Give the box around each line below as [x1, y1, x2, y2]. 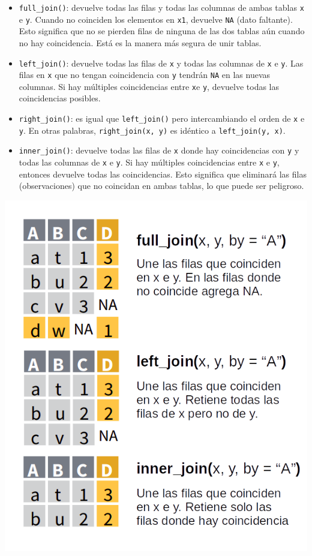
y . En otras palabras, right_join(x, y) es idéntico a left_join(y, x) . [19, 124, 286, 136]
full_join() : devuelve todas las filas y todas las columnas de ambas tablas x [19, 1, 304, 13]
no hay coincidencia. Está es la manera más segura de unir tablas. [19, 36, 262, 49]
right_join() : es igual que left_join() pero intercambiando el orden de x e [19, 112, 305, 125]
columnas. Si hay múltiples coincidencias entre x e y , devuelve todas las [19, 80, 280, 92]
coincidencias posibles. [19, 92, 101, 104]
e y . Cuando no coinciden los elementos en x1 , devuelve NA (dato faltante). [19, 13, 293, 25]
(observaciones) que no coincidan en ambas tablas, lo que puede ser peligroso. [19, 179, 304, 192]
